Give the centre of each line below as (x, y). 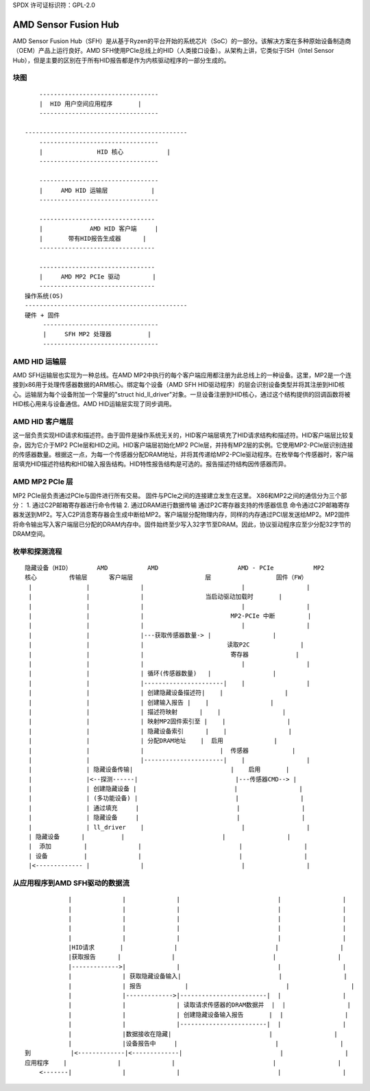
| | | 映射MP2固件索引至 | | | (160, 722)
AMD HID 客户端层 (43, 421)
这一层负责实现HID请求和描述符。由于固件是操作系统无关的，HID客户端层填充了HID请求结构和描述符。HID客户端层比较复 (184, 435)
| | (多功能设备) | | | (166, 798)
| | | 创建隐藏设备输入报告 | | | (208, 1014)
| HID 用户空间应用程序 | (90, 104)
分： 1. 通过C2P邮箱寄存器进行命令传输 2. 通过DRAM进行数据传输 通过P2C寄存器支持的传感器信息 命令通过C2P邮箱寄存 (181, 505)
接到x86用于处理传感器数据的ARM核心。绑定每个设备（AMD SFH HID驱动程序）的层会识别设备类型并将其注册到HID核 (179, 385)
